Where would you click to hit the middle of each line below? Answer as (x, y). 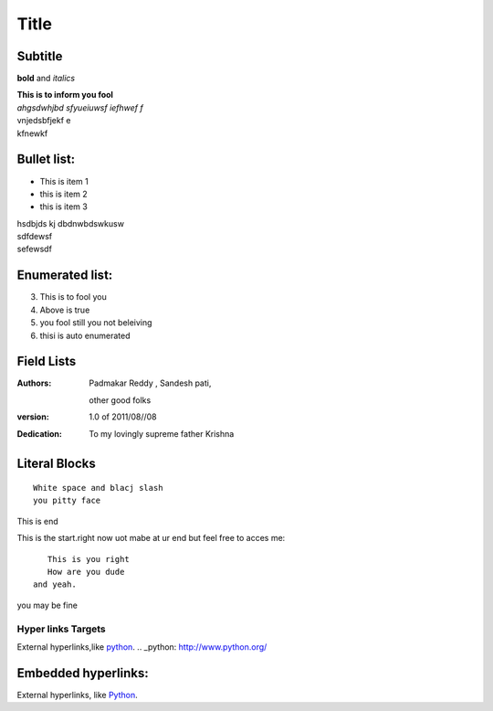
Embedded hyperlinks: (83, 673)
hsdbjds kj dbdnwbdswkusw (71, 223)
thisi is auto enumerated (85, 335)
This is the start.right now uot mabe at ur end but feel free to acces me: (151, 538)
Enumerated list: (65, 276)
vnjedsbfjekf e (44, 121)
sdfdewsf (35, 237)
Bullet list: (46, 159)
